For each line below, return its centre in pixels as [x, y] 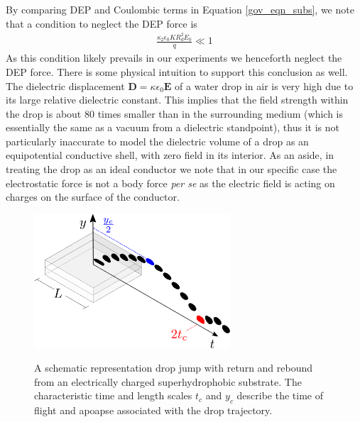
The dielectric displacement [65, 85]
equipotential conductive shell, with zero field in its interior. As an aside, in [170, 155]
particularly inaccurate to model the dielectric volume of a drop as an [157, 141]
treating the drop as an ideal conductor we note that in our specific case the [171, 169]
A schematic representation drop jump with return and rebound [174, 368]
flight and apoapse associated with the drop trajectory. [153, 410]
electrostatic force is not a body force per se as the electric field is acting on [170, 183]
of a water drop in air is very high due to [264, 85]
